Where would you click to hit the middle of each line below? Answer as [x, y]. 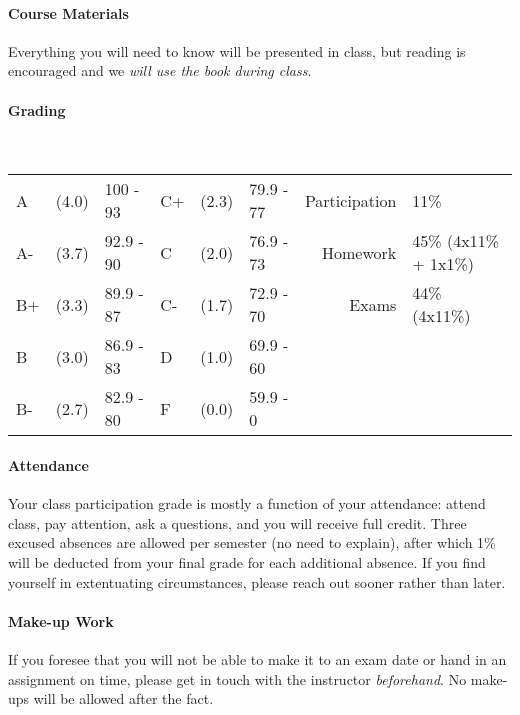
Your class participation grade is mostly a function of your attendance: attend [247, 503]
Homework [359, 252]
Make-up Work [61, 620]
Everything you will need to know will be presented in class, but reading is [237, 50]
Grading [37, 109]
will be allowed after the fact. [123, 698]
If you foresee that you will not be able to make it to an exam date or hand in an [257, 658]
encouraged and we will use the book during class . [160, 70]
